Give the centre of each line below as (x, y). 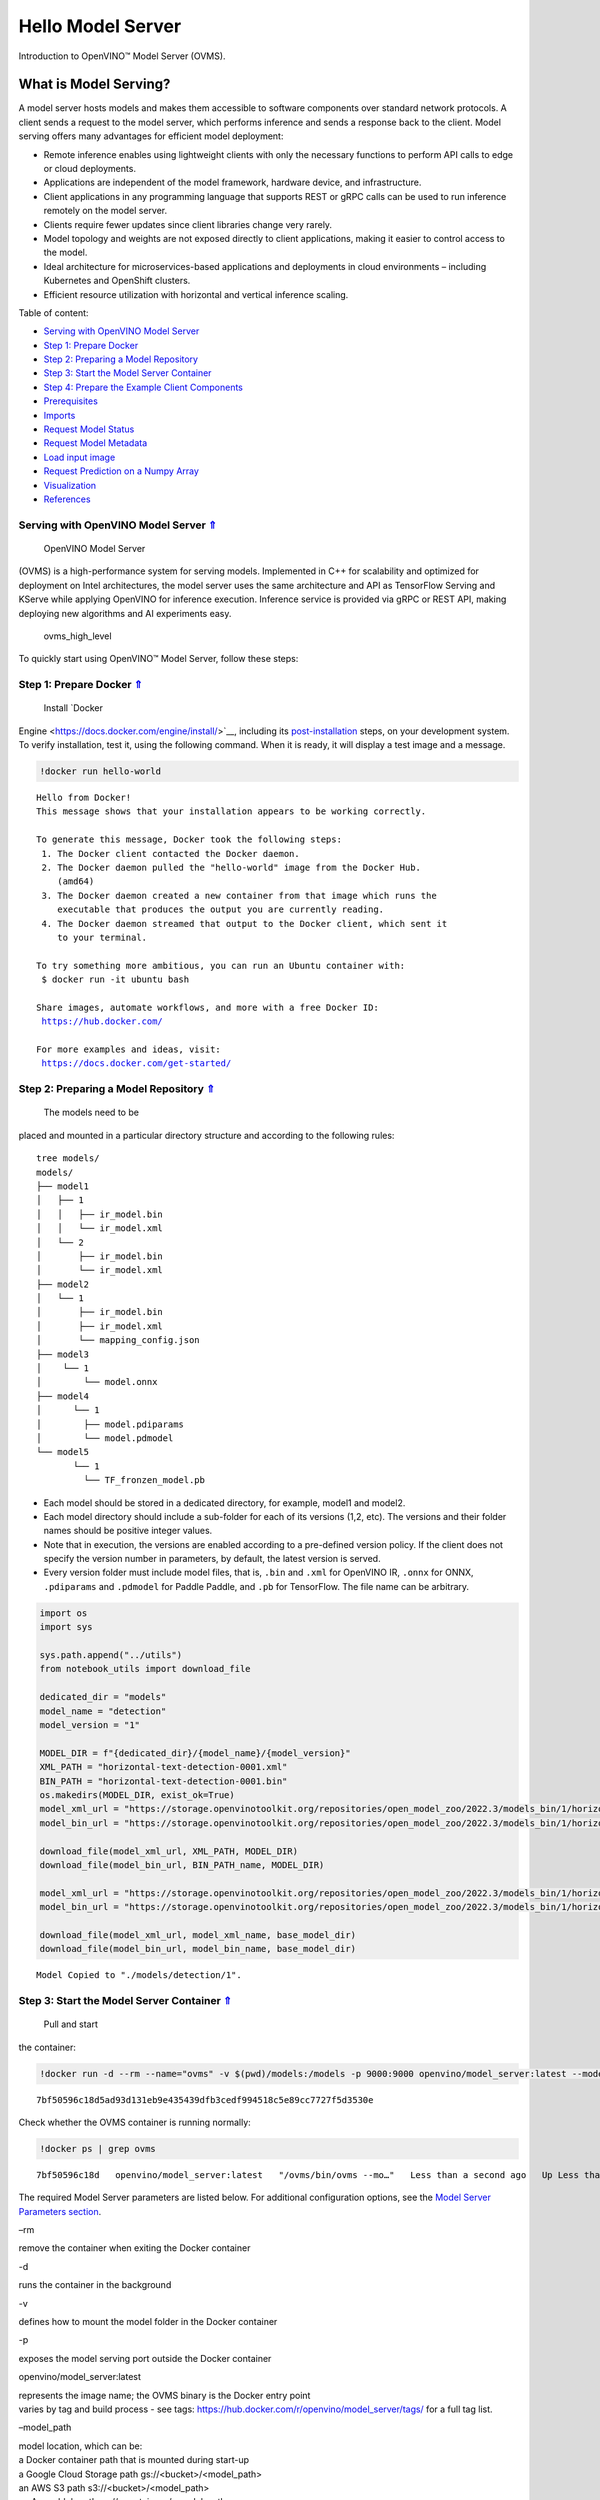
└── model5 (63, 1452)
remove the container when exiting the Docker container (134, 2248)
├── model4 (63, 1396)
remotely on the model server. (105, 211)
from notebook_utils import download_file (145, 1669)
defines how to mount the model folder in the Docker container (148, 2322)
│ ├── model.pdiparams (110, 1424)
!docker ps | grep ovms (98, 2148)
